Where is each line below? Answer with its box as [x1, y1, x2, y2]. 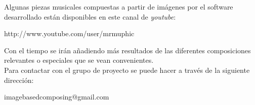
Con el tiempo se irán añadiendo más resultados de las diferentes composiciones [4, 45, 251, 55]
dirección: [4, 74, 34, 85]
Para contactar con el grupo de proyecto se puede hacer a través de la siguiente [4, 64, 250, 75]
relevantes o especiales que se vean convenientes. [4, 55, 154, 65]
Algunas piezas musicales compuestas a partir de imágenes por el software [4, 2, 233, 12]
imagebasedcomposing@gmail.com [4, 91, 109, 102]
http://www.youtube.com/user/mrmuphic [4, 28, 135, 39]
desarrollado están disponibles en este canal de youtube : [4, 11, 176, 22]
